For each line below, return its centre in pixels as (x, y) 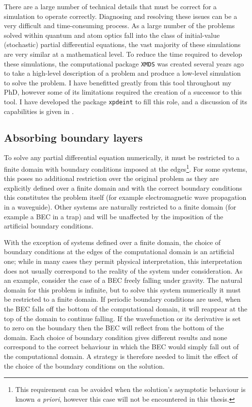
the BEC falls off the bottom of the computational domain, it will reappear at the (126, 309)
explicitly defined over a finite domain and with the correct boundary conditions (123, 187)
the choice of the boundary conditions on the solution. (84, 366)
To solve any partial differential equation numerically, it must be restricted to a (122, 157)
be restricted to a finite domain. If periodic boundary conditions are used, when (122, 299)
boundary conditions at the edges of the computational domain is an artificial (119, 252)
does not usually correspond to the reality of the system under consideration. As (123, 270)
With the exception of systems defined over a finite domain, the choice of (112, 242)
